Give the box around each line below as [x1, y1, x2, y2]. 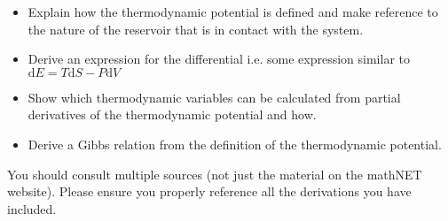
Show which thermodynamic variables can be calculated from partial [28, 88, 401, 106]
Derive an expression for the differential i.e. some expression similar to [28, 50, 410, 68]
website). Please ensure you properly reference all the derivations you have [7, 182, 412, 201]
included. [7, 199, 57, 217]
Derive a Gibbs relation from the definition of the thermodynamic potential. [28, 134, 442, 153]
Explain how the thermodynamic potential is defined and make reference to [28, 3, 438, 20]
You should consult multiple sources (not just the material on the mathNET [7, 164, 422, 183]
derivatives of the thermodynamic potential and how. [28, 105, 317, 124]
